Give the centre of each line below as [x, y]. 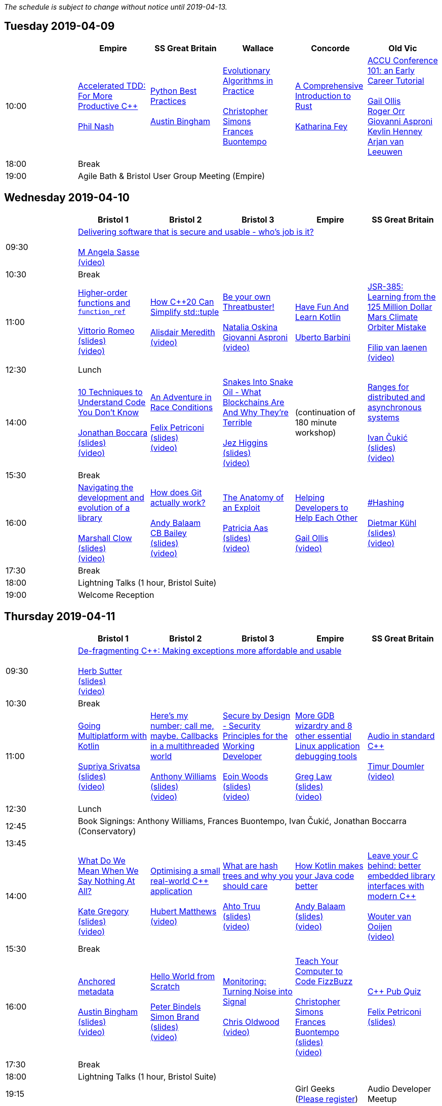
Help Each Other [326, 518]
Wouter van [389, 916]
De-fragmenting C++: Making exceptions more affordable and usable [210, 650]
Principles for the [255, 736]
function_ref [102, 312]
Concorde [330, 48]
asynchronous [394, 407]
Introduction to [323, 96]
